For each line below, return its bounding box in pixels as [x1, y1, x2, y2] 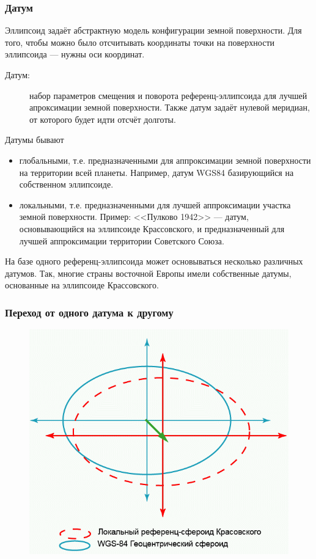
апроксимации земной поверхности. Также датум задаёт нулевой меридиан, [29, 101, 310, 114]
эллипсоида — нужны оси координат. [5, 48, 145, 60]
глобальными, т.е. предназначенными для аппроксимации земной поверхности [19, 153, 311, 166]
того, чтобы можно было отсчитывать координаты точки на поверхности [5, 35, 274, 48]
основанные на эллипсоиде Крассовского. [5, 279, 159, 291]
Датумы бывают [5, 133, 64, 146]
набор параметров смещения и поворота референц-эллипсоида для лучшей [29, 89, 307, 101]
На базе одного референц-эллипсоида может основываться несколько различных [5, 255, 303, 268]
